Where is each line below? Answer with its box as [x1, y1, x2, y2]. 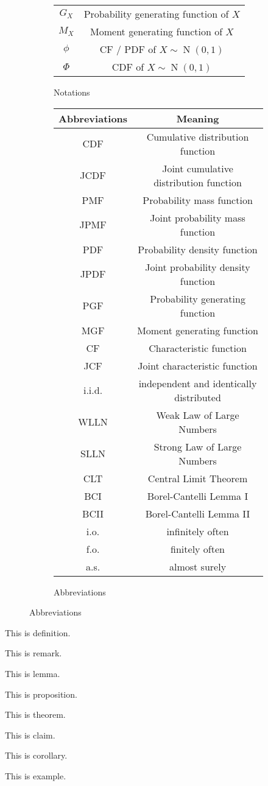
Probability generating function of [83, 7, 229, 21]
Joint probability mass [150, 210, 245, 225]
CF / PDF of [99, 42, 157, 56]
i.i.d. [83, 383, 103, 398]
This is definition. [5, 626, 71, 639]
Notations [54, 86, 90, 98]
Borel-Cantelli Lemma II [145, 506, 250, 521]
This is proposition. [5, 687, 77, 700]
